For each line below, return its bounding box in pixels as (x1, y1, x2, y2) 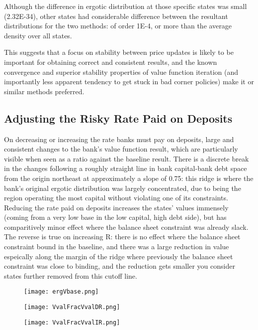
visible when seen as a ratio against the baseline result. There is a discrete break (4, 153, 249, 164)
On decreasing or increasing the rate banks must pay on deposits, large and (4, 134, 234, 144)
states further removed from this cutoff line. (4, 270, 137, 281)
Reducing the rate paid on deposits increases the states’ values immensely (4, 202, 229, 212)
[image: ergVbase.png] (24, 288, 99, 296)
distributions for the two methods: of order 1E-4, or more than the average (4, 20, 232, 31)
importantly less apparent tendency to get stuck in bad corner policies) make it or (4, 76, 254, 87)
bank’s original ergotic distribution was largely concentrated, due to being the (4, 182, 241, 193)
